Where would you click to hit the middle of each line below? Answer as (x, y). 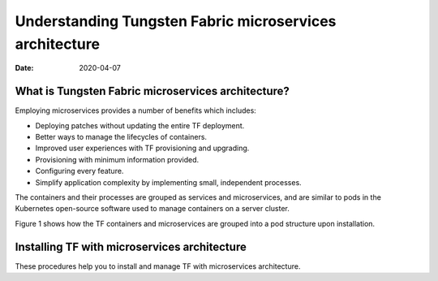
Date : (24, 68)
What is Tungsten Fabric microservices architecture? (152, 91)
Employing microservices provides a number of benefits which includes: (136, 110)
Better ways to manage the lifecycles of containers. (121, 137)
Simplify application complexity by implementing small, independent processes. (168, 182)
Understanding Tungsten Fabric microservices (176, 21)
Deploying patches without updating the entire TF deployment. (140, 125)
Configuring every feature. (79, 171)
